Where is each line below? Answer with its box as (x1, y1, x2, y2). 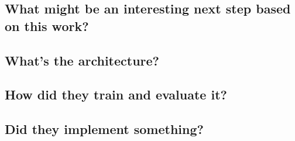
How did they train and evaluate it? (5, 85, 227, 104)
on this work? (5, 16, 89, 35)
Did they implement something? (5, 120, 204, 138)
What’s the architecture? (5, 51, 159, 69)
